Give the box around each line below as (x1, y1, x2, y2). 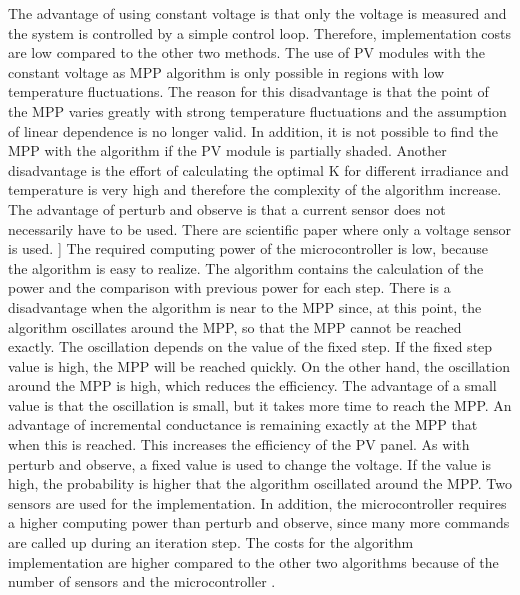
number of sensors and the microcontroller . (8, 571, 276, 592)
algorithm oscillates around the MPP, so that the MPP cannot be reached (8, 316, 462, 337)
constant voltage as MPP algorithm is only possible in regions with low (8, 61, 445, 82)
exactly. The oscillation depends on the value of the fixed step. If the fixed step (8, 336, 493, 357)
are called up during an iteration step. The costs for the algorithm (8, 532, 414, 553)
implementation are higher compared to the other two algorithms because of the (8, 551, 499, 572)
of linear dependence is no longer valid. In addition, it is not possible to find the (8, 120, 499, 141)
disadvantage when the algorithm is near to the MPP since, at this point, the (8, 296, 482, 317)
